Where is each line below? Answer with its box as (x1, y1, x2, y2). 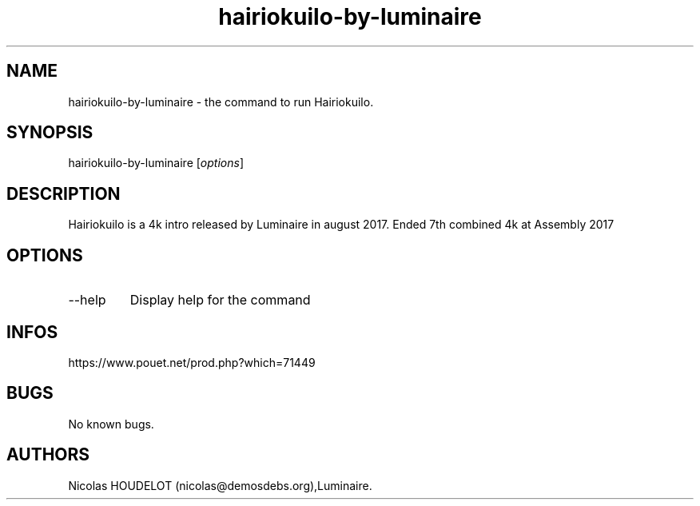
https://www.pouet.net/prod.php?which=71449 (68, 355, 316, 369)
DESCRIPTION (6, 183, 121, 204)
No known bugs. (68, 416, 154, 431)
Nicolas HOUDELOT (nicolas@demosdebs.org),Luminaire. (68, 478, 372, 492)
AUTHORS (6, 444, 90, 465)
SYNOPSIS (6, 122, 93, 143)
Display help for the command (129, 292, 311, 309)
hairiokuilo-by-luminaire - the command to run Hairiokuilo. (68, 94, 374, 109)
